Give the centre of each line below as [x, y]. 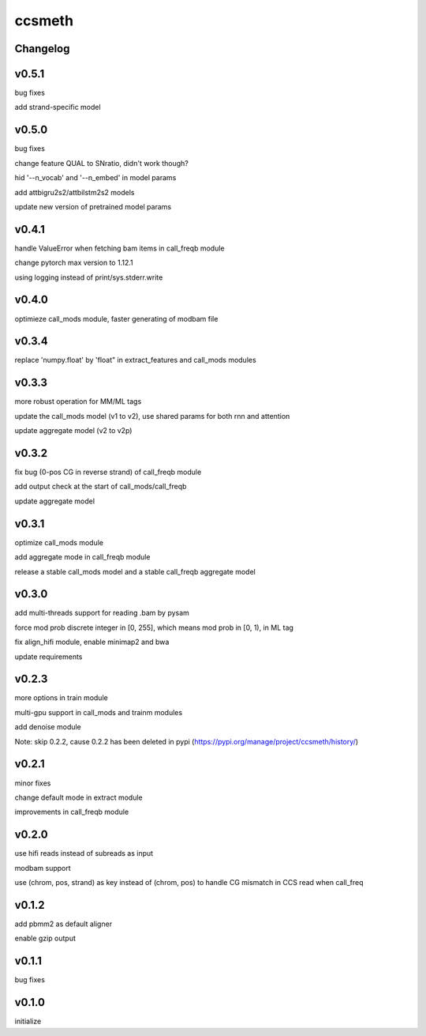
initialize [28, 1021]
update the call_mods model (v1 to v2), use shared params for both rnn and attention [152, 416]
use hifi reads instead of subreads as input [84, 853]
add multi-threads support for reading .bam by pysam [102, 613]
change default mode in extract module [79, 797]
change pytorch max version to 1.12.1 [74, 263]
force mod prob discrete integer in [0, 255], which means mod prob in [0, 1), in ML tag [154, 627]
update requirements [49, 657]
